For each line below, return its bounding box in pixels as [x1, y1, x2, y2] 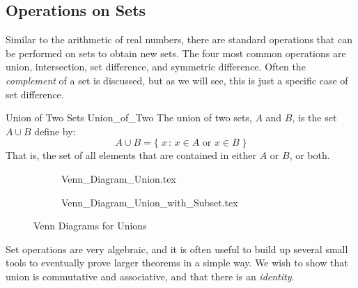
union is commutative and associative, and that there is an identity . [6, 268, 295, 283]
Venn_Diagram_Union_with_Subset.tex [61, 195, 238, 209]
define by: [34, 123, 76, 138]
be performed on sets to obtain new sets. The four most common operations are [6, 45, 346, 60]
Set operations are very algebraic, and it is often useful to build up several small [6, 241, 348, 256]
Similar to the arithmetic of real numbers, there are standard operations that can [6, 32, 352, 47]
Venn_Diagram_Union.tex [61, 171, 176, 185]
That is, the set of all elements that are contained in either [6, 148, 256, 162]
